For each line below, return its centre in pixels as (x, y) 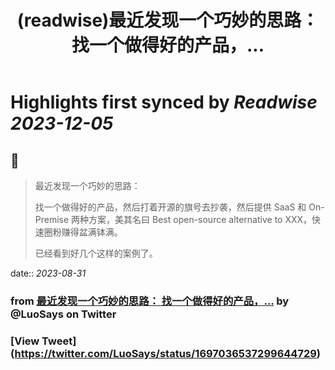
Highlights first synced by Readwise (164, 102)
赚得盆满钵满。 (92, 232)
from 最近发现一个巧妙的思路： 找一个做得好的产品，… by (150, 301)
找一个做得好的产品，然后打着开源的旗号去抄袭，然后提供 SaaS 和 (170, 207)
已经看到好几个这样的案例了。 (96, 253)
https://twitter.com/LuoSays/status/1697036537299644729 (165, 353)
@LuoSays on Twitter (63, 314)
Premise (52, 219)
